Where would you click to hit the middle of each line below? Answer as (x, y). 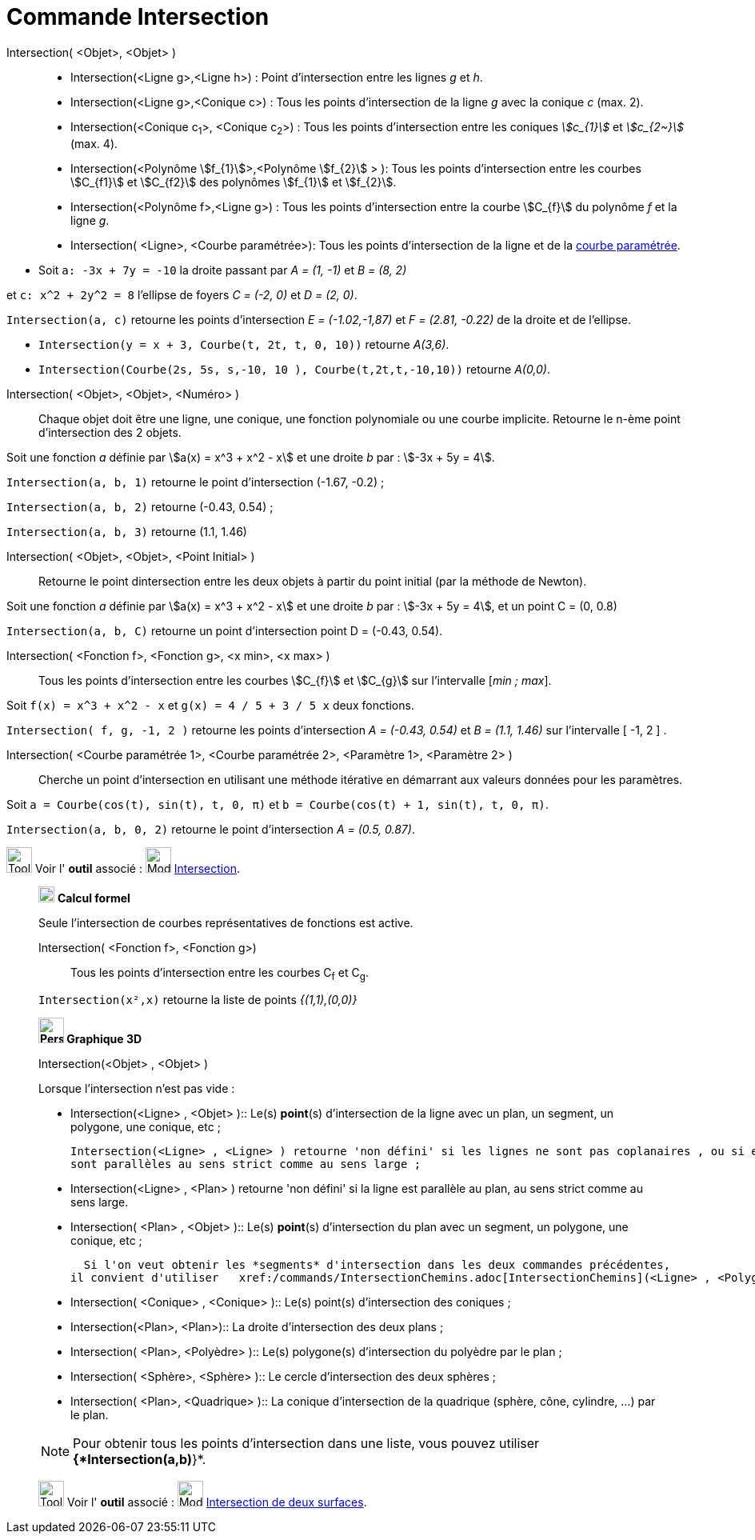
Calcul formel (94, 898)
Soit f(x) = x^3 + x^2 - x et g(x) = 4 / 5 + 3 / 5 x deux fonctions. (210, 705)
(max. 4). (94, 143)
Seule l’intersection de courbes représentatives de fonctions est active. (226, 922)
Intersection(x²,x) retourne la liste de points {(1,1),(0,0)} (198, 1000)
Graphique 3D (104, 1039)
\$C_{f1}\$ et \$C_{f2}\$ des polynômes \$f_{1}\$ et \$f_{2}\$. (234, 182)
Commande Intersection (138, 17)
